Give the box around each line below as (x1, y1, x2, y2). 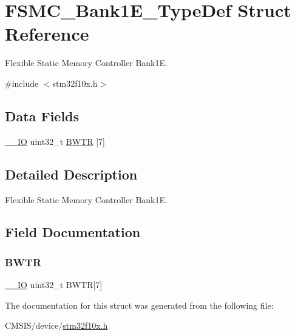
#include (5, 76, 39, 89)
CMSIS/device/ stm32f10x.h (5, 319, 108, 332)
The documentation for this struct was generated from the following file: (5, 298, 274, 311)
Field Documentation (5, 223, 141, 241)
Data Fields (5, 106, 80, 125)
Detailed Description (5, 164, 138, 183)
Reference (5, 21, 89, 46)
